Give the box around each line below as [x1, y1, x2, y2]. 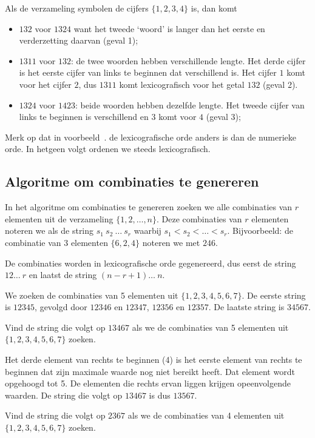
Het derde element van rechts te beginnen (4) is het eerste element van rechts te [5, 353, 302, 366]
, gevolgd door [35, 300, 87, 313]
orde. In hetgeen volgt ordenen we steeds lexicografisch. [5, 142, 211, 155]
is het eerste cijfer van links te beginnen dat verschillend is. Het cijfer [19, 66, 277, 79]
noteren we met [142, 236, 200, 248]
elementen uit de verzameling [5, 212, 113, 225]
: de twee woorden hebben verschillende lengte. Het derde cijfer [71, 54, 306, 67]
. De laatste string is [208, 300, 285, 313]
